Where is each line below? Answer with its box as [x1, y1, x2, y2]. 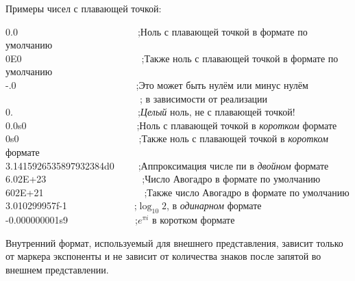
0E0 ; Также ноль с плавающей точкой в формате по [5, 51, 339, 65]
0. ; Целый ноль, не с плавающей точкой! [5, 105, 295, 119]
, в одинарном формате [166, 198, 262, 213]
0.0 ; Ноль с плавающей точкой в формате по [5, 24, 308, 38]
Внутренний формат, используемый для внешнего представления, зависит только [5, 235, 343, 250]
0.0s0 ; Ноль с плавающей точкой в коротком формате [5, 118, 337, 132]
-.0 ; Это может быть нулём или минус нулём [5, 77, 308, 92]
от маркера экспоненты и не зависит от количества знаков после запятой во [5, 249, 321, 263]
